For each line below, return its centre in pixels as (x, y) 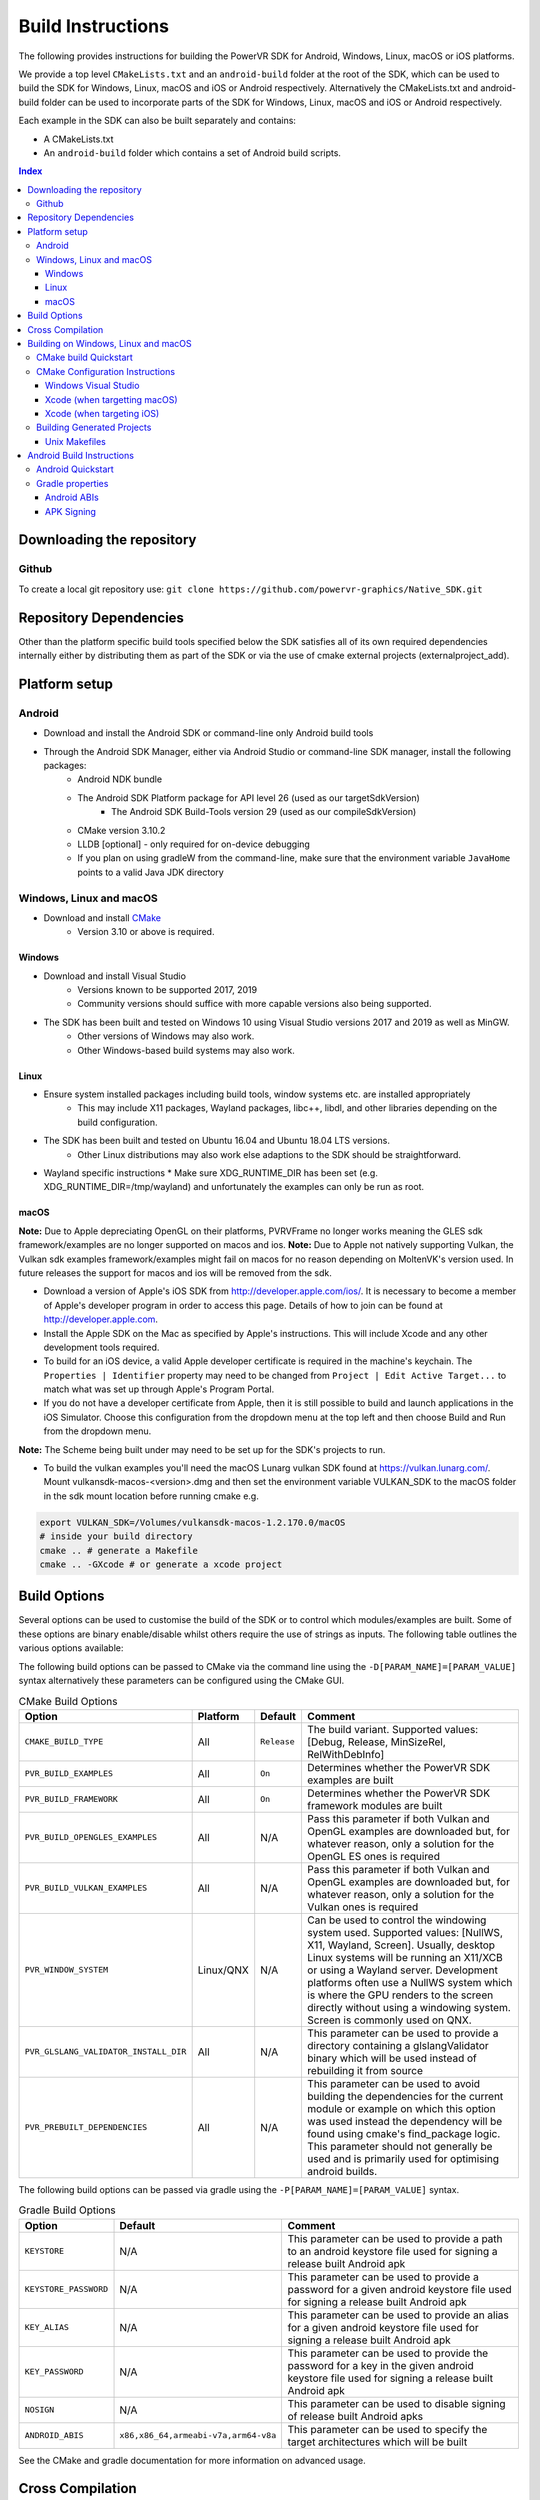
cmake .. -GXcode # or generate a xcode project (161, 1564)
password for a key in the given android (380, 2365)
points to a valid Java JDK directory (150, 872)
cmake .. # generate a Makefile (119, 1550)
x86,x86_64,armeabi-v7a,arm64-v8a (198, 2435)
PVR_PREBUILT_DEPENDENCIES (86, 2127)
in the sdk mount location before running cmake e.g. (151, 1496)
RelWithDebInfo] (345, 1754)
